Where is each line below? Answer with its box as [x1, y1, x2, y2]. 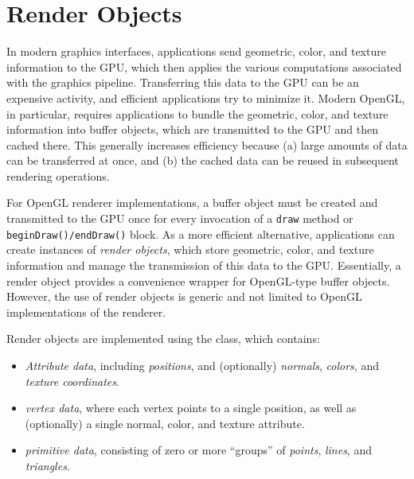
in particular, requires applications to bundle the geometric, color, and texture [6, 105, 389, 122]
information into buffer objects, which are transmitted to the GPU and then [6, 121, 378, 138]
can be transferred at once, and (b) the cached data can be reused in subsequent [6, 152, 399, 169]
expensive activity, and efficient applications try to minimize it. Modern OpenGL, [6, 89, 405, 106]
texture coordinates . [25, 372, 119, 389]
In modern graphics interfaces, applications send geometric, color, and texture [6, 43, 386, 60]
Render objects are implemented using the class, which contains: [6, 330, 320, 347]
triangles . [25, 457, 70, 473]
